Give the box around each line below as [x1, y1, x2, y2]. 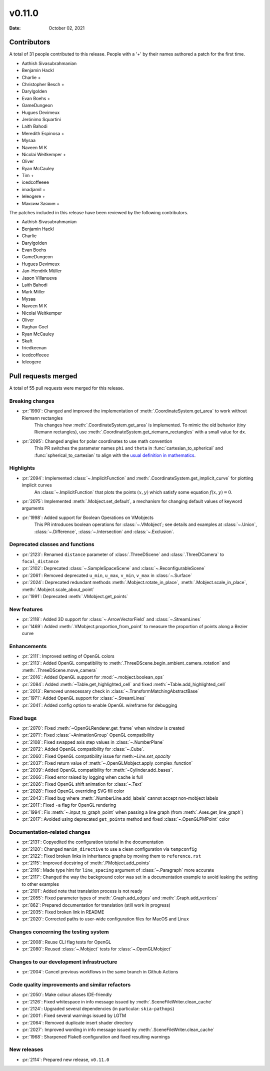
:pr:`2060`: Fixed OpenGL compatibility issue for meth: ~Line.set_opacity [21, 753, 171, 759]
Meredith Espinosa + [21, 130, 64, 136]
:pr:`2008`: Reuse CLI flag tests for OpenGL [21, 939, 111, 945]
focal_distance [21, 559, 59, 565]
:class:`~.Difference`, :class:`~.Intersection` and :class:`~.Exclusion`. [34, 528, 174, 534]
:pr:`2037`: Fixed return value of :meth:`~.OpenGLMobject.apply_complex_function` [21, 760, 193, 766]
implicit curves [21, 482, 52, 488]
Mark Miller [21, 289, 45, 295]
